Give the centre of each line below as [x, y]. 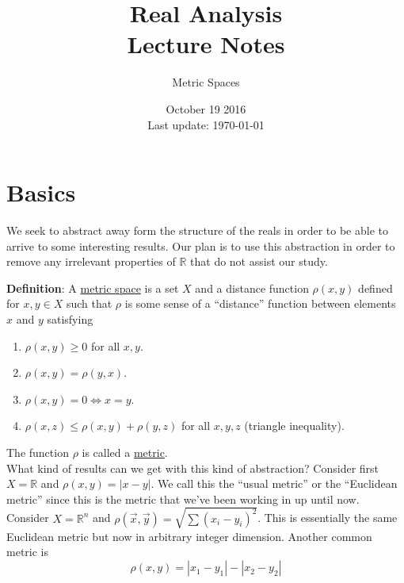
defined [375, 288]
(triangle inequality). [294, 426]
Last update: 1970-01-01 [206, 124]
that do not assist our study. [259, 261]
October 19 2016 [206, 108]
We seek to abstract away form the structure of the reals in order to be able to [197, 230]
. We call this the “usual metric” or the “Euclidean [274, 483]
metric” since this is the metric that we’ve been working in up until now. [183, 499]
